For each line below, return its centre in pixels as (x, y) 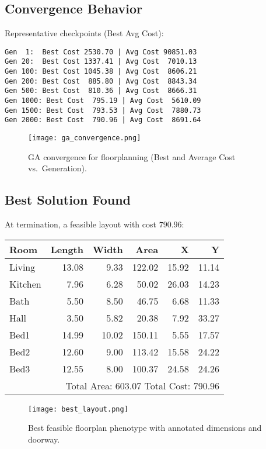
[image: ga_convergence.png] (85, 138)
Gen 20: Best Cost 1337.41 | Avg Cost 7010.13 (101, 62)
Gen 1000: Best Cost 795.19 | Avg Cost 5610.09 (103, 101)
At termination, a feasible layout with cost (80, 224)
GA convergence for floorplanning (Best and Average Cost (132, 156)
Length (67, 249)
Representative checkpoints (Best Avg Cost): (84, 33)
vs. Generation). (57, 168)
